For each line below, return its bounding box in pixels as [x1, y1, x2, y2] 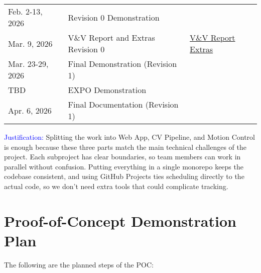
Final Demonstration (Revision [68, 58, 177, 69]
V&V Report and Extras [68, 32, 155, 43]
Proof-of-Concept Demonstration [4, 210, 236, 231]
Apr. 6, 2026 [8, 104, 52, 116]
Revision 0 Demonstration [68, 11, 160, 23]
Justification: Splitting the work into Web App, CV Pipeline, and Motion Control [4, 132, 255, 142]
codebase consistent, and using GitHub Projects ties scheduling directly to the [4, 171, 244, 181]
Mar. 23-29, [8, 58, 49, 69]
